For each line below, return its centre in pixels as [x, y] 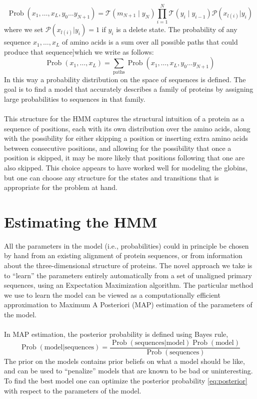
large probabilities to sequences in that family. [75, 98]
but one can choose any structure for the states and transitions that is [111, 177]
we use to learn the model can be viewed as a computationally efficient [112, 294]
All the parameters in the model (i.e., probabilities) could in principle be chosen [126, 245]
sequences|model [160, 343]
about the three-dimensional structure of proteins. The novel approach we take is [128, 265]
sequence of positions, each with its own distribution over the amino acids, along [127, 128]
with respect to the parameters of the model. [73, 390]
